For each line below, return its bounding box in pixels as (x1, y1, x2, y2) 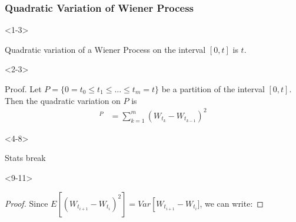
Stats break (5, 152, 46, 164)
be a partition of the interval (161, 83, 265, 95)
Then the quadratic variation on (5, 94, 121, 106)
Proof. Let (5, 83, 42, 95)
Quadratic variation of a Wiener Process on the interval (5, 43, 206, 55)
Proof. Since (5, 197, 48, 209)
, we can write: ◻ (199, 197, 264, 209)
